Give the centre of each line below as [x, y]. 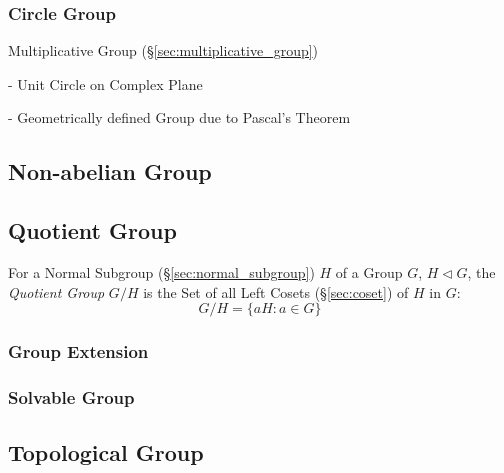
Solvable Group [71, 396]
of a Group [369, 271]
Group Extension [78, 351]
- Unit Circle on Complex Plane [105, 83]
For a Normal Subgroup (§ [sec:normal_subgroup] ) [161, 271]
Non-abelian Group [110, 171]
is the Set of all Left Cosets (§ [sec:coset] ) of [276, 291]
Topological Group [106, 452]
